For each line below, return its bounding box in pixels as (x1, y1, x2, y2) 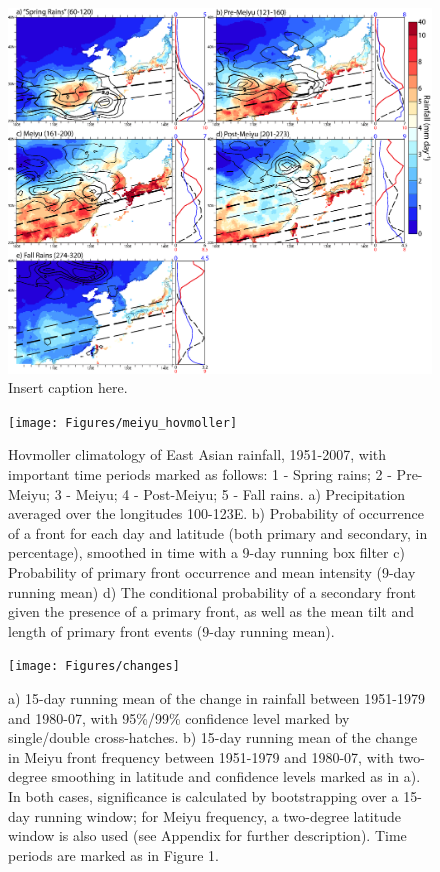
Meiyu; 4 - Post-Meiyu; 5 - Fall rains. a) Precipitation (75, 483, 406, 504)
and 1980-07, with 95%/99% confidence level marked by (8, 707, 350, 728)
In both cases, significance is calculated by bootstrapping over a (8, 786, 399, 807)
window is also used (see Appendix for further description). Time (8, 825, 407, 846)
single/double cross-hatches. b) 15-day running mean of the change (8, 727, 418, 748)
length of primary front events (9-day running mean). (8, 620, 335, 641)
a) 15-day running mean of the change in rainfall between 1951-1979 (8, 688, 425, 709)
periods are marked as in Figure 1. (8, 844, 219, 865)
